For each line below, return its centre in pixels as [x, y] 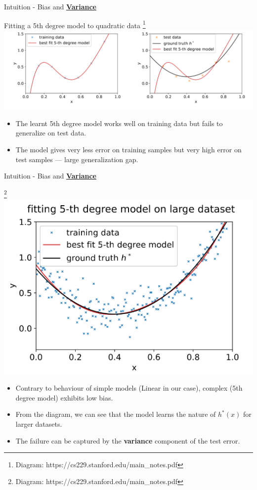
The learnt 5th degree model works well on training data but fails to [119, 123]
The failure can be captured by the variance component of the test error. [128, 440]
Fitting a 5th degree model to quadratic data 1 [75, 24]
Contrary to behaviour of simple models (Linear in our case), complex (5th [129, 388]
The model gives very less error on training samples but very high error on [128, 150]
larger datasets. [39, 424]
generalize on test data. [51, 133]
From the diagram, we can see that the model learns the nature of [116, 414]
